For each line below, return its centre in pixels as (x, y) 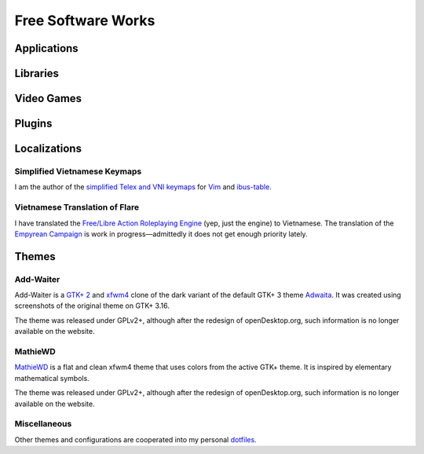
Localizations (48, 149)
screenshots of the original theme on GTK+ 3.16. (92, 306)
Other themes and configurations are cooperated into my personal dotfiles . (135, 439)
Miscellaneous (43, 424)
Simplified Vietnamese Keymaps (78, 171)
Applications (46, 48)
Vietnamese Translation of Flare (77, 207)
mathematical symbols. (52, 378)
